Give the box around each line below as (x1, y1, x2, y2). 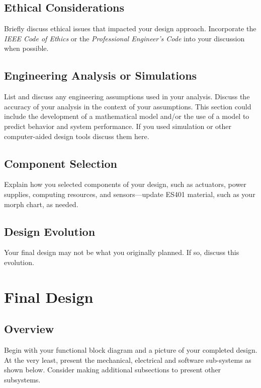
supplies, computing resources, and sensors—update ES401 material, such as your (4, 188, 255, 199)
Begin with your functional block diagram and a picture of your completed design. (4, 345, 257, 355)
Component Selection (4, 155, 118, 171)
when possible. (4, 43, 49, 53)
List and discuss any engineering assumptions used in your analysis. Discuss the (4, 91, 250, 102)
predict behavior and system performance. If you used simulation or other (4, 120, 232, 131)
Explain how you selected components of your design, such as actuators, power (4, 179, 246, 189)
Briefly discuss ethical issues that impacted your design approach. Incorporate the (4, 23, 256, 34)
